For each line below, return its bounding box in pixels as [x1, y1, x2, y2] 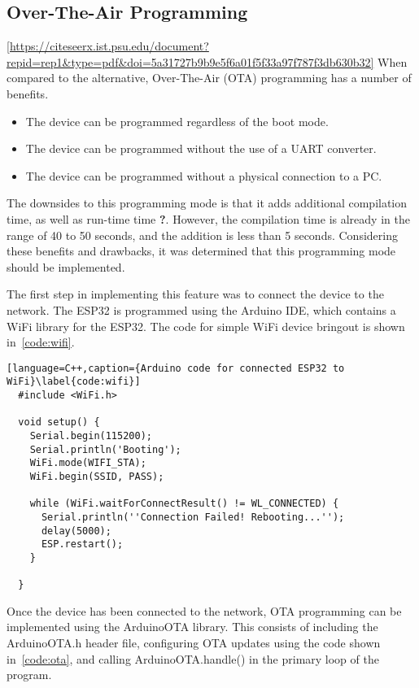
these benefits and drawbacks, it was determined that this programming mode [7, 242, 396, 259]
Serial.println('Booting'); [29, 443, 181, 455]
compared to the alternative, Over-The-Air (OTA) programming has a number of [7, 69, 412, 86]
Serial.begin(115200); [29, 429, 152, 442]
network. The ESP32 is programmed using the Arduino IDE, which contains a [7, 301, 396, 318]
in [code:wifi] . [7, 333, 75, 351]
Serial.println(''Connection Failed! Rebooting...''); [41, 511, 345, 523]
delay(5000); [41, 525, 111, 537]
